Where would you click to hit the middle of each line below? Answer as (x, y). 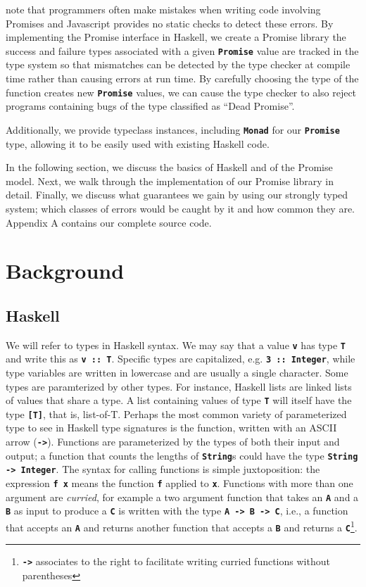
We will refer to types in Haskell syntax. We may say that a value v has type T (176, 345)
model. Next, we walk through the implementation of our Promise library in (170, 181)
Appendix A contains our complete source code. (109, 222)
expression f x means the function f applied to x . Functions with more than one (179, 483)
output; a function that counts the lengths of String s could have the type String (182, 455)
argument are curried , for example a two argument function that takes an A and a (182, 497)
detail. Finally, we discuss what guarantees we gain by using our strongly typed (177, 195)
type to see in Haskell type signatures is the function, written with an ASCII (171, 428)
